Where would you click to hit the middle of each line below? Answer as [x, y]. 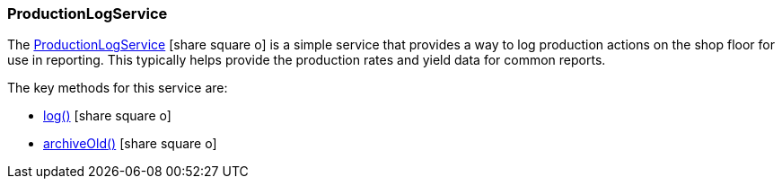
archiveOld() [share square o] [130, 144]
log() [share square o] [107, 116]
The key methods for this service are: [118, 88]
